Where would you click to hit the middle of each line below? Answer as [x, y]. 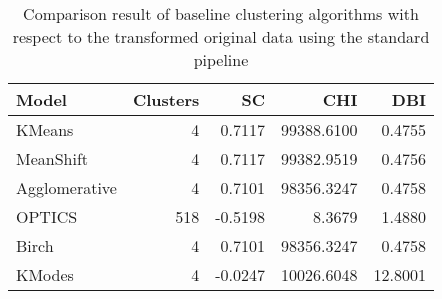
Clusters [166, 99]
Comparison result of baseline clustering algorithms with [221, 13]
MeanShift [52, 158]
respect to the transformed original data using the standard [221, 36]
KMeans [45, 129]
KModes [45, 274]
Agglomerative [66, 187]
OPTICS [47, 216]
